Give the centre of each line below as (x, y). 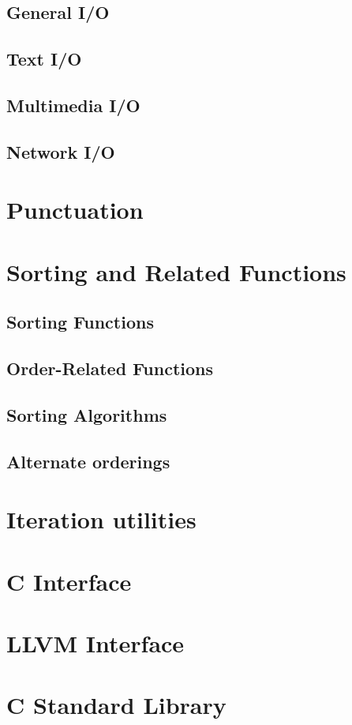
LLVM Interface (95, 642)
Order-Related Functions (110, 368)
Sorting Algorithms (87, 414)
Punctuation (75, 210)
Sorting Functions (80, 322)
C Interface (69, 581)
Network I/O (61, 151)
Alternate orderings (88, 461)
